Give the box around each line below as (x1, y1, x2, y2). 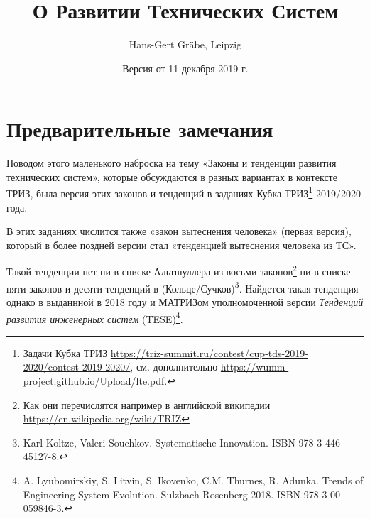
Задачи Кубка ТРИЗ (23, 345, 108, 360)
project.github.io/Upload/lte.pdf (23, 373, 165, 388)
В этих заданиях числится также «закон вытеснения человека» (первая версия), (6, 224, 352, 239)
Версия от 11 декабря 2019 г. (122, 60, 249, 75)
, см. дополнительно (130, 359, 218, 374)
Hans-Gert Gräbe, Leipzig (129, 37, 242, 52)
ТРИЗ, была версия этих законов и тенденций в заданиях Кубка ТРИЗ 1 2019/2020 (6, 184, 361, 201)
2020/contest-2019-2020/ (23, 359, 131, 374)
